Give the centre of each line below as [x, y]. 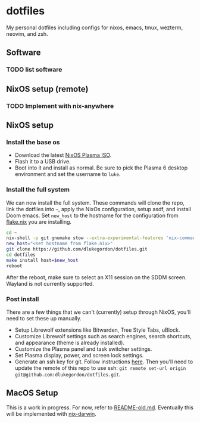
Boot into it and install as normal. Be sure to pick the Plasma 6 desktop [101, 168]
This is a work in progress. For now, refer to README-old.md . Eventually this [100, 407]
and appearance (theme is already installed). [70, 342]
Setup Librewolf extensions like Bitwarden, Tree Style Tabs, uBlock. [97, 330]
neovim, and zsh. [27, 33]
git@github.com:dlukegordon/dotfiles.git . [68, 374]
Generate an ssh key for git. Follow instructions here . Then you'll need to [104, 362]
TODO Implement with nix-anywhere [60, 106]
